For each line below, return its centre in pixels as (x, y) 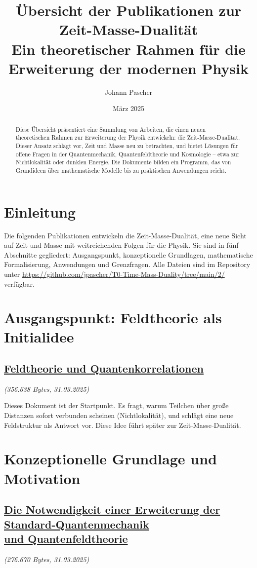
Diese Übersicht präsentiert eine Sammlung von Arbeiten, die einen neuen (111, 129)
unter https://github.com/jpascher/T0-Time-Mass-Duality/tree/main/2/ (114, 274)
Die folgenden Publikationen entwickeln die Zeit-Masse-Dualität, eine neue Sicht (125, 235)
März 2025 (128, 108)
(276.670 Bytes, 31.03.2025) (47, 559)
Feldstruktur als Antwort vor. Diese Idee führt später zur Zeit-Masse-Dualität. (123, 425)
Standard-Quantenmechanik (77, 524)
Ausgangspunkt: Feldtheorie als (113, 318)
